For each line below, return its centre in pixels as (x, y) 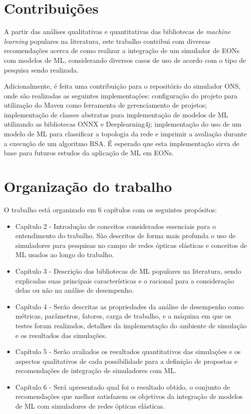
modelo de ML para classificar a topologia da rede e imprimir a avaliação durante (125, 134)
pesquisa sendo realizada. (41, 69)
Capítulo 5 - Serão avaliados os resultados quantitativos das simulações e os (128, 351)
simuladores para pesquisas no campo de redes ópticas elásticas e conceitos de (131, 245)
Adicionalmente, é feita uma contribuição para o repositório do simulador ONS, (122, 86)
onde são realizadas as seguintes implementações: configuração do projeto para (121, 95)
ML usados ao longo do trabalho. (65, 254)
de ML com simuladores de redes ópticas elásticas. (90, 406)
